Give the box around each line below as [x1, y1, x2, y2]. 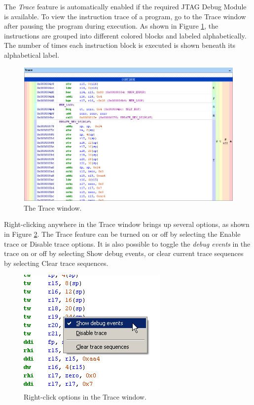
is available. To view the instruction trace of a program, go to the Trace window [4, 11, 246, 21]
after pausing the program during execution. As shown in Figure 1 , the [4, 21, 218, 31]
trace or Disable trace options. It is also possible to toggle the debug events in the [4, 238, 251, 249]
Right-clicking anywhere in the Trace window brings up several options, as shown [4, 219, 250, 229]
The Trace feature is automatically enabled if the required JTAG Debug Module [4, 1, 247, 11]
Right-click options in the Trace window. [24, 391, 146, 402]
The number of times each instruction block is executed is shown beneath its [4, 40, 236, 50]
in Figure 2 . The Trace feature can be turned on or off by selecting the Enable [4, 228, 241, 239]
